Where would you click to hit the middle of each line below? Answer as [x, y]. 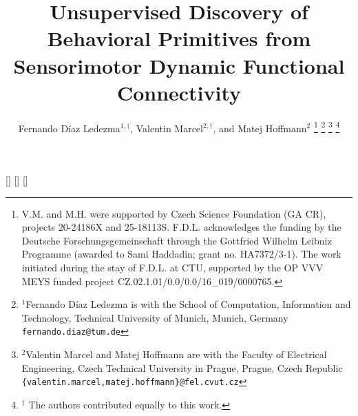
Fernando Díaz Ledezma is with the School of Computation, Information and [188, 304]
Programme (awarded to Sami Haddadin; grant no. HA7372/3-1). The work [181, 254]
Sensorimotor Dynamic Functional [179, 65]
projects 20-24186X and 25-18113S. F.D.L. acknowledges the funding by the [181, 227]
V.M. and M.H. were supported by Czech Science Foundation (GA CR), [174, 213]
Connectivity [179, 92]
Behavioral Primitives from [179, 38]
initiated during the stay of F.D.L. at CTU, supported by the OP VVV [172, 267]
